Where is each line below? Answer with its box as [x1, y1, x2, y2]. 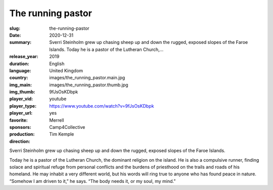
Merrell [49, 117, 64, 123]
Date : [9, 32, 21, 38]
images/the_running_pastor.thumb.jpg [49, 81, 128, 88]
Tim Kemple [49, 131, 74, 137]
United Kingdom [49, 67, 83, 73]
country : [9, 75, 28, 81]
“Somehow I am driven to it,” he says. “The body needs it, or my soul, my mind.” [9, 178, 176, 184]
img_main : [9, 81, 32, 88]
